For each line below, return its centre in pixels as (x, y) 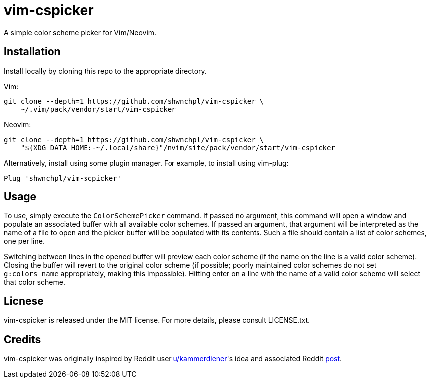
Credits (23, 339)
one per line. (24, 241)
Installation (32, 52)
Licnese (24, 301)
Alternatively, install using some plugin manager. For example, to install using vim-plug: (146, 163)
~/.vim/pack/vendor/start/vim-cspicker (98, 109)
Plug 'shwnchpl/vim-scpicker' (63, 178)
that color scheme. (35, 282)
